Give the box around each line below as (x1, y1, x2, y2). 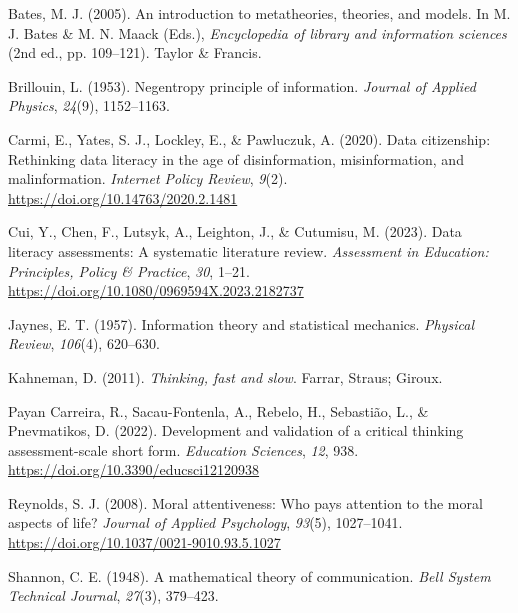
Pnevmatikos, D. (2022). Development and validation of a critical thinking (8, 420, 464, 441)
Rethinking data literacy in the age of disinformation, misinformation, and (8, 148, 464, 169)
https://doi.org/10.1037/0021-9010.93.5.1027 (8, 532, 281, 553)
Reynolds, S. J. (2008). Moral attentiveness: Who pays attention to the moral (8, 492, 483, 513)
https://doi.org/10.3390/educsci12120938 (8, 459, 260, 480)
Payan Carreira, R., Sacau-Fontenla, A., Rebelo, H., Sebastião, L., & (8, 400, 429, 421)
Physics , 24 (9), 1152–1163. (8, 95, 170, 116)
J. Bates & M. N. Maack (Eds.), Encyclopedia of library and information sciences (8, 22, 507, 43)
